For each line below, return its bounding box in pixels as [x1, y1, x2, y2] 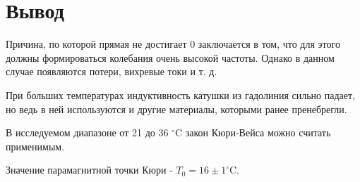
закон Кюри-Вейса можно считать [185, 125, 331, 140]
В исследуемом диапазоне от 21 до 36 [6, 125, 169, 140]
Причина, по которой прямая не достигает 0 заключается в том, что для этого [6, 37, 340, 51]
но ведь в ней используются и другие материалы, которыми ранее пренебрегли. [6, 101, 347, 116]
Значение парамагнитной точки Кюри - [6, 162, 173, 177]
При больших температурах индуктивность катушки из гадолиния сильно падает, [6, 87, 355, 102]
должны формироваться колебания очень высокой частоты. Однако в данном [6, 50, 335, 65]
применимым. [6, 138, 65, 153]
